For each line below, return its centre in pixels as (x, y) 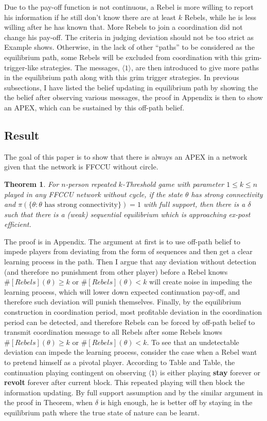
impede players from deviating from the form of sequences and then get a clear (128, 251)
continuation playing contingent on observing (75, 372)
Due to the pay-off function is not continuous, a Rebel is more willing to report (129, 7)
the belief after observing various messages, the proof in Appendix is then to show (133, 97)
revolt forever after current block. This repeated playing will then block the (124, 382)
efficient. (18, 224)
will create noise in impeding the (201, 282)
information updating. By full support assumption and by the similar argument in (133, 392)
